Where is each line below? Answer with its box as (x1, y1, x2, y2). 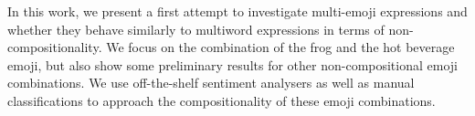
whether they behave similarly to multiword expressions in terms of (7, 19, 385, 38)
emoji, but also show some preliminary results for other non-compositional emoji (7, 55, 458, 74)
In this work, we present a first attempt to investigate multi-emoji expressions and (7, 2, 468, 20)
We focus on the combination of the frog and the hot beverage (106, 37, 455, 57)
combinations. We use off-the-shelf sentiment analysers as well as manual (7, 73, 415, 92)
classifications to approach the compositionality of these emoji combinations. (7, 90, 436, 110)
